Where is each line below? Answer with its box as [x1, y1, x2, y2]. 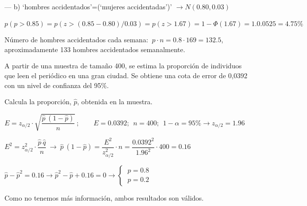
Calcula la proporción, [4, 96, 71, 107]
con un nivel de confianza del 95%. [4, 80, 109, 90]
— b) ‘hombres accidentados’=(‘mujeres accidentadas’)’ [4, 1, 172, 11]
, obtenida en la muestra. [77, 96, 153, 107]
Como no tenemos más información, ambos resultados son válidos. [4, 192, 204, 203]
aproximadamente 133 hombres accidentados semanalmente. [4, 44, 185, 54]
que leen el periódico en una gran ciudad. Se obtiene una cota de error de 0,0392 [4, 70, 247, 80]
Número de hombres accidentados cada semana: [4, 34, 148, 45]
